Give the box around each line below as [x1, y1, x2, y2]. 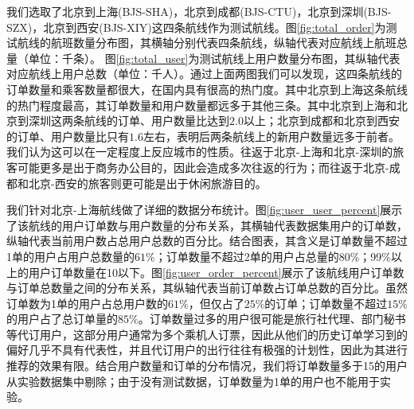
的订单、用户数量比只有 [6, 127, 129, 144]
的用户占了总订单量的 [6, 310, 118, 327]
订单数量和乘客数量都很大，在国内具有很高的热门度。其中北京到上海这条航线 [6, 80, 408, 97]
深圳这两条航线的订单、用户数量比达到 [28, 112, 229, 129]
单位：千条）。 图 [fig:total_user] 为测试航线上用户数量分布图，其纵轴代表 [28, 49, 400, 66]
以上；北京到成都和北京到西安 [243, 112, 400, 129]
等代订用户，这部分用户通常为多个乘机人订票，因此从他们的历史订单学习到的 [6, 325, 408, 342]
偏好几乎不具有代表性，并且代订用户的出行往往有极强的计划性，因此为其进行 [6, 341, 408, 358]
